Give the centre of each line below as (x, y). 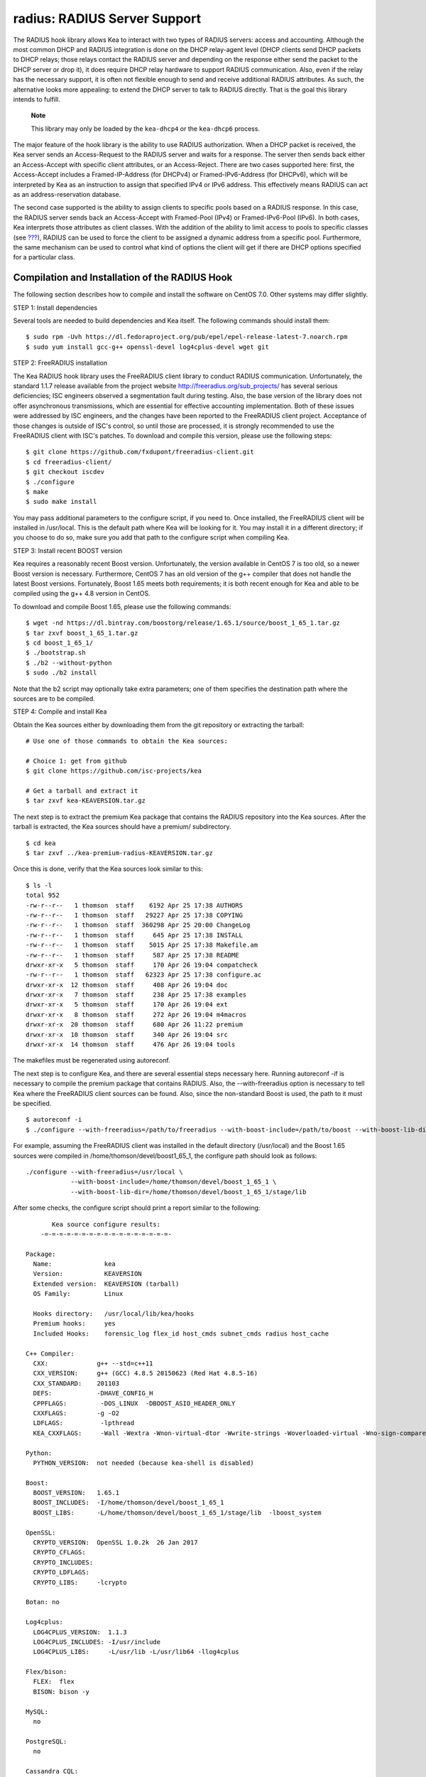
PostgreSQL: (47, 1741)
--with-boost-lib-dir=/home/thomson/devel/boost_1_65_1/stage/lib (189, 1192)
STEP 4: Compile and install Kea (60, 712)
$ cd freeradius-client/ (69, 462)
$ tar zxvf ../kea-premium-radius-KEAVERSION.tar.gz (119, 853)
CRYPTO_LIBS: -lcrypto (80, 1582)
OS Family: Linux (78, 1294)
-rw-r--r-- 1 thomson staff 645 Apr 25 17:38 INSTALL (134, 935)
